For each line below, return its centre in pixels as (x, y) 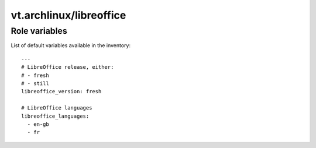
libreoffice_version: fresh (61, 91)
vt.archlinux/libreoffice (68, 15)
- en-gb (38, 124)
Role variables (39, 31)
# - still (35, 83)
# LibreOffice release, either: (68, 67)
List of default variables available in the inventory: (71, 45)
